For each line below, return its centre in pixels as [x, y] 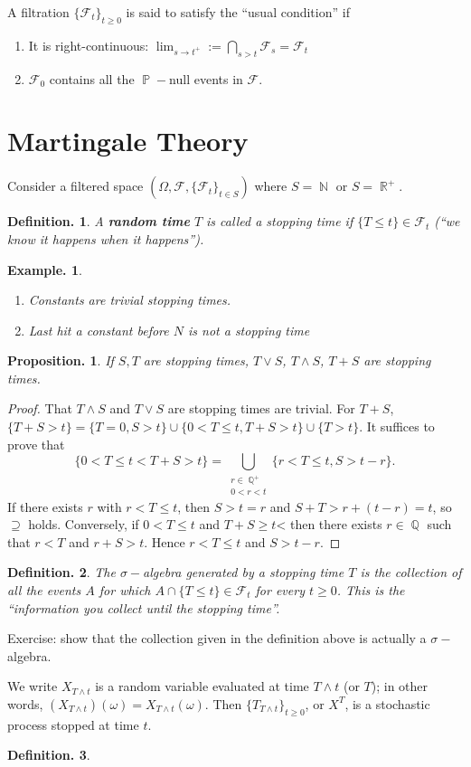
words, [25, 703]
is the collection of [411, 572]
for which [125, 589]
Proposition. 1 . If [61, 360]
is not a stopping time [249, 330]
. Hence [165, 541]
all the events [44, 589]
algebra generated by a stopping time [244, 572]
